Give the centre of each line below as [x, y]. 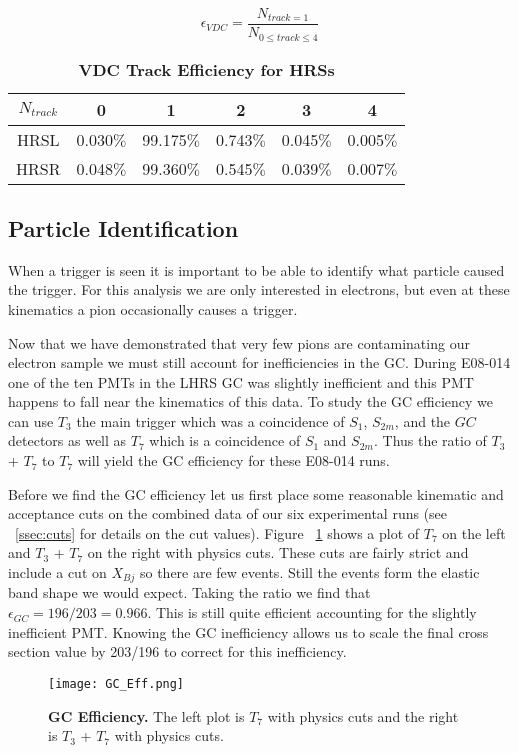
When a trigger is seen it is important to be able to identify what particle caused [256, 269]
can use [31, 420]
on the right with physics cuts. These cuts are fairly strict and [278, 552]
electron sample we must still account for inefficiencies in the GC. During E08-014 [259, 362]
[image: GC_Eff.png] [116, 683]
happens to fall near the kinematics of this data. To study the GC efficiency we [250, 401]
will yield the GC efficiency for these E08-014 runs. [233, 460]
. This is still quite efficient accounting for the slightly [312, 612]
